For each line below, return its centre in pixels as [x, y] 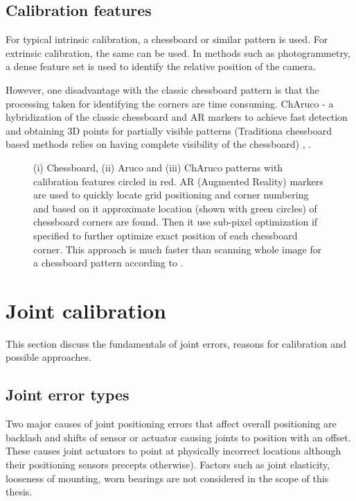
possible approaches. [48, 357]
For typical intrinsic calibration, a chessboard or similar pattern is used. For [167, 39]
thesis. [19, 492]
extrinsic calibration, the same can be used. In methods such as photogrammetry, [178, 52]
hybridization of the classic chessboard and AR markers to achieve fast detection [177, 117]
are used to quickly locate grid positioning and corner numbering [171, 195]
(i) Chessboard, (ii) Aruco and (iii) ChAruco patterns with [158, 167]
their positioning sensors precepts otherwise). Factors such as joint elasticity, [168, 464]
